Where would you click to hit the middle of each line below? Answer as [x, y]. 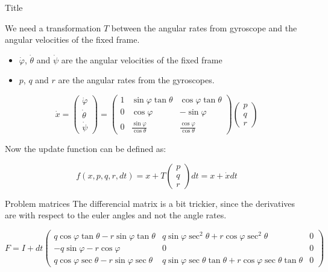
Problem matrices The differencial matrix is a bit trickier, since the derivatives [150, 203]
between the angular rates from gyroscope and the [204, 27]
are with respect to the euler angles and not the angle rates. [116, 215]
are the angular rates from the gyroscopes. [136, 80]
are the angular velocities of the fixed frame [142, 59]
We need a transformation [53, 27]
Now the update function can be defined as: [86, 149]
